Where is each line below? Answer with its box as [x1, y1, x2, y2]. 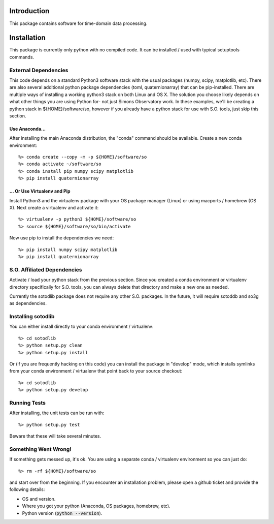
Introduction [9, 7, 50, 15]
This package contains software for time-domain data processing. [9, 20, 148, 26]
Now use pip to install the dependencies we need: [9, 235, 114, 241]
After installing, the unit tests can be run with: [9, 410, 105, 416]
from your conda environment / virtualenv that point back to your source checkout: [9, 368, 183, 374]
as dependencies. [9, 300, 47, 306]
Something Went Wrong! [9, 445, 72, 452]
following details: [9, 486, 45, 492]
